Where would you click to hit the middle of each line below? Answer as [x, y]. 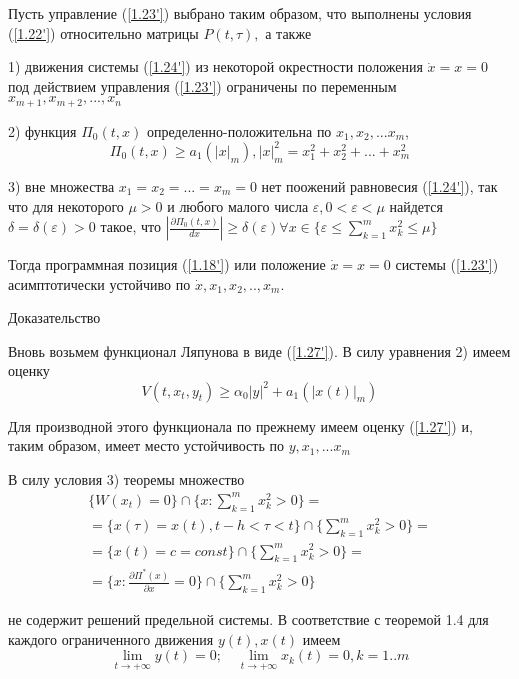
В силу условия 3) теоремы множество [126, 478]
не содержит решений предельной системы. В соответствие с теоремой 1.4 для [248, 619]
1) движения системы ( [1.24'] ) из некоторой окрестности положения [215, 66]
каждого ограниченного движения [111, 638]
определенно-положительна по [239, 130]
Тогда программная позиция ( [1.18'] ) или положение [167, 264]
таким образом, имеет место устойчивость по [146, 445]
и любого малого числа [238, 205]
